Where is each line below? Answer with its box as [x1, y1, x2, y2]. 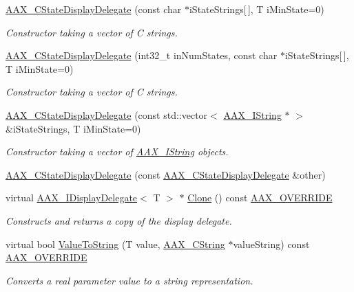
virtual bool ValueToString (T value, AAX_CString [6, 236, 225, 251]
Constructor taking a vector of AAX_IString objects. [6, 144, 229, 159]
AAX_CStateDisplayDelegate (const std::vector [6, 107, 208, 122]
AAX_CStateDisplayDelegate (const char [6, 2, 182, 16]
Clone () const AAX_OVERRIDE [187, 190, 333, 205]
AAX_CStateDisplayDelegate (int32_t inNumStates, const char [6, 48, 278, 63]
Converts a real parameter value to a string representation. [6, 273, 253, 287]
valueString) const [233, 236, 310, 251]
